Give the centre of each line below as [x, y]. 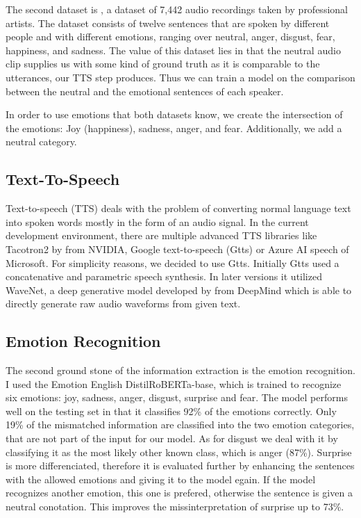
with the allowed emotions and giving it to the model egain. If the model [161, 479]
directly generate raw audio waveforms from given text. [123, 303]
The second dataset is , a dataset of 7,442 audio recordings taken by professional [177, 9]
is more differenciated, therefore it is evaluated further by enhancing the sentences [180, 466]
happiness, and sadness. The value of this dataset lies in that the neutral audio [173, 50]
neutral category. [41, 141]
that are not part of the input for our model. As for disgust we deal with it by [172, 438]
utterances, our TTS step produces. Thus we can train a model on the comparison [180, 77]
